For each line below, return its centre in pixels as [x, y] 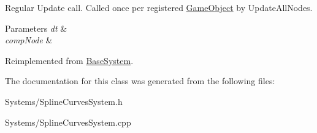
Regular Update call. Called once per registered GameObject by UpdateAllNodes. [159, 7]
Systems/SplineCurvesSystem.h [64, 101]
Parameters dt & [36, 28]
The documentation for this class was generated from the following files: [140, 81]
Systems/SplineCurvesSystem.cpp [68, 122]
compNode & [29, 40]
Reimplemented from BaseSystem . [69, 60]
